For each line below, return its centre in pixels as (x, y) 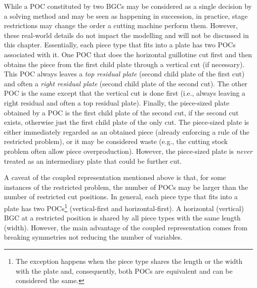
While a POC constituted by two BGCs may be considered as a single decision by (128, 6)
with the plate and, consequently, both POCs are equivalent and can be (124, 270)
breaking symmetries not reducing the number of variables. (93, 237)
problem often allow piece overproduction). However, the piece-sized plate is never (128, 151)
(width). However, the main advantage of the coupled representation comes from (126, 227)
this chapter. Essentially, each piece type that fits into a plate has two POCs (120, 45)
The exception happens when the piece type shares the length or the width (129, 261)
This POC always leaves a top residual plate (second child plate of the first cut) (124, 74)
